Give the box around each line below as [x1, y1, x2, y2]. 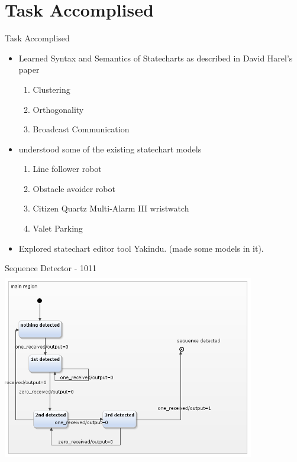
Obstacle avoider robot [33, 182, 115, 194]
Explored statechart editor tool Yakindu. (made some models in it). [18, 242, 264, 254]
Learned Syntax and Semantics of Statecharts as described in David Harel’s [18, 51, 293, 64]
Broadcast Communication [33, 123, 130, 135]
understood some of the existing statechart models [18, 142, 202, 155]
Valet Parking [33, 222, 83, 235]
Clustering [33, 83, 70, 95]
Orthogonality [33, 103, 84, 115]
